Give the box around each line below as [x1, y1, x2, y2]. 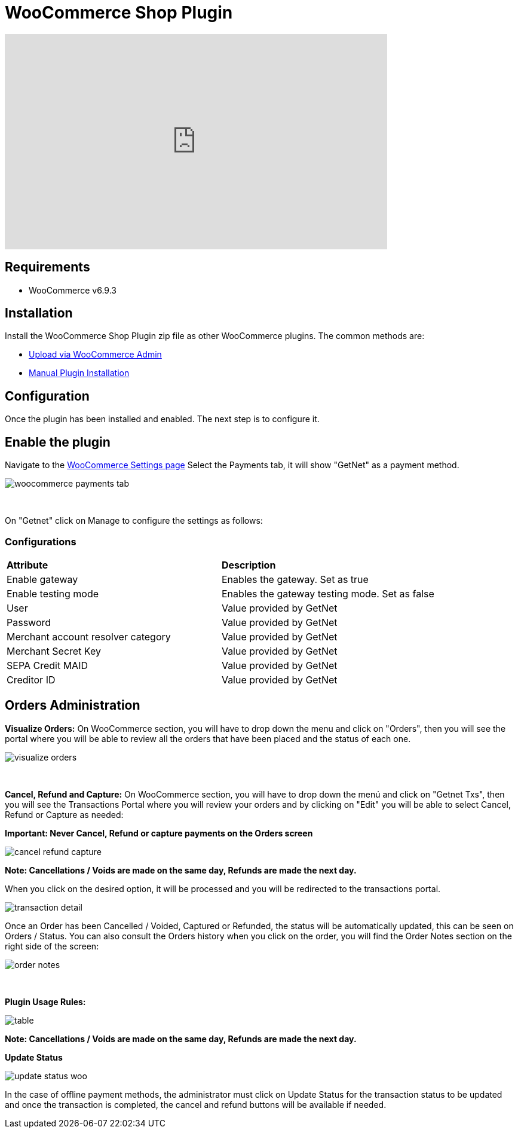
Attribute [7, 558, 48, 571]
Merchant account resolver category [7, 630, 171, 643]
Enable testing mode [7, 587, 99, 600]
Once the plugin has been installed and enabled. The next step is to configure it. [5, 414, 320, 425]
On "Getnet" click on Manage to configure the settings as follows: [5, 515, 263, 526]
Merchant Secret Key [7, 645, 101, 657]
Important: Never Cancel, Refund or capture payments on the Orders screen [5, 827, 313, 838]
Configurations [5, 535, 76, 548]
